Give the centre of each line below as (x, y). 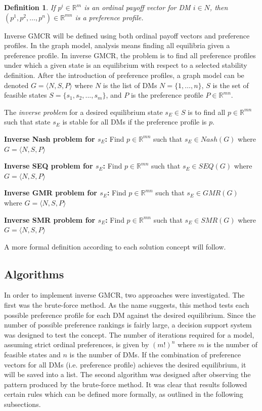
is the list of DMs (130, 85)
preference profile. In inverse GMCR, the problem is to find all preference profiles (130, 55)
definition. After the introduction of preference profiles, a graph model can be (124, 75)
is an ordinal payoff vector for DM (137, 7)
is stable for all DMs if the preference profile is (135, 122)
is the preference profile (167, 95)
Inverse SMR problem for (50, 219)
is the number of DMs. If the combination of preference (155, 355)
